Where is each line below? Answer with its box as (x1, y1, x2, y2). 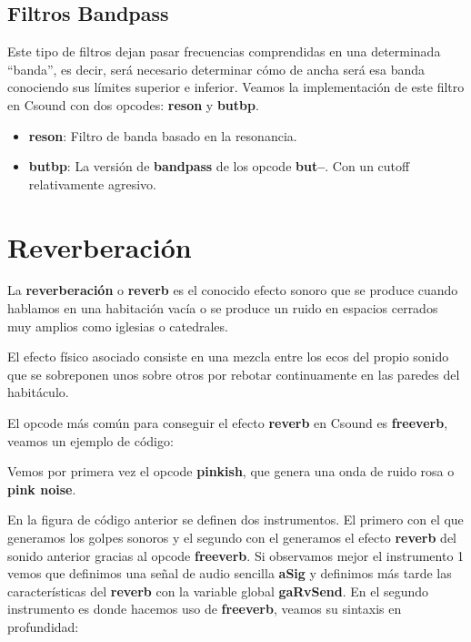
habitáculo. (7, 382, 69, 402)
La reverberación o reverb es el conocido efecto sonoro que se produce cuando (7, 280, 458, 300)
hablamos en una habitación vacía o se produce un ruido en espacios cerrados (7, 299, 438, 318)
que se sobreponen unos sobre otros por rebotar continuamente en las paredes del (7, 364, 460, 383)
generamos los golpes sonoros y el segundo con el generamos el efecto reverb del (7, 528, 456, 547)
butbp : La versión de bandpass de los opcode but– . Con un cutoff (28, 157, 410, 176)
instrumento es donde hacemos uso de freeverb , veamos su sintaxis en (7, 599, 402, 618)
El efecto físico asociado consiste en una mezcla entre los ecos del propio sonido (7, 347, 449, 366)
